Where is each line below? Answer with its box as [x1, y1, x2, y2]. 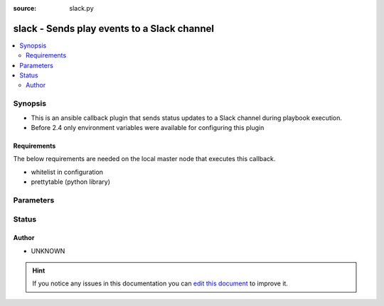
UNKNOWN [31, 246, 65, 255]
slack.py [69, 4, 94, 12]
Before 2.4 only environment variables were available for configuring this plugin [31, 124, 265, 131]
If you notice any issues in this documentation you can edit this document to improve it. [32, 279, 288, 288]
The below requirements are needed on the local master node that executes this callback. [13, 155, 276, 163]
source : [13, 4, 37, 12]
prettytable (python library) [31, 177, 110, 186]
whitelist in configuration [31, 168, 103, 176]
